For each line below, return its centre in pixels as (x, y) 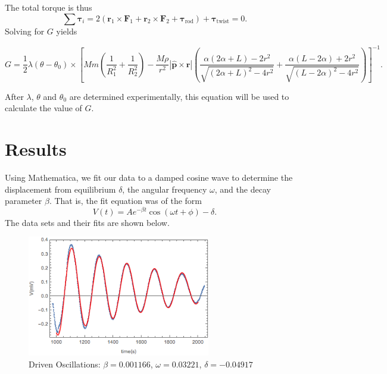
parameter (24, 201)
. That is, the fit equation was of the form (125, 201)
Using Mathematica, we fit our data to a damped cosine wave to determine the (149, 177)
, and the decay (243, 189)
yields (67, 31)
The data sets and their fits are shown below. (87, 222)
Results (36, 149)
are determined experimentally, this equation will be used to (179, 96)
